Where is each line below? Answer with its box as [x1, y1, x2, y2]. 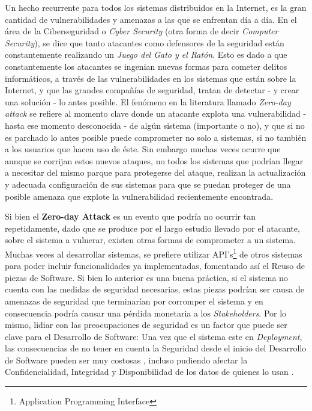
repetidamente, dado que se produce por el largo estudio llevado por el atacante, [5, 221, 300, 234]
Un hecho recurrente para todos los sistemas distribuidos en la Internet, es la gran [5, 1, 307, 13]
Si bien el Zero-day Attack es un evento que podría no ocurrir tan [5, 210, 256, 223]
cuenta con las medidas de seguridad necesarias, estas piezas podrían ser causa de [5, 283, 305, 295]
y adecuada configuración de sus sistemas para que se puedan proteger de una [5, 178, 291, 190]
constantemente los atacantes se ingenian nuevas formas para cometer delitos [5, 60, 287, 72]
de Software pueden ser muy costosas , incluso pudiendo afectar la [5, 353, 248, 366]
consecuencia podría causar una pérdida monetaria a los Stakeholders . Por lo [5, 306, 287, 319]
